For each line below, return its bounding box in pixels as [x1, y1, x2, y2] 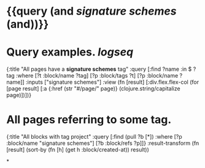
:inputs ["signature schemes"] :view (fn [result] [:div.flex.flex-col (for [25, 78, 199, 86]
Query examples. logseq [6, 45, 134, 59]
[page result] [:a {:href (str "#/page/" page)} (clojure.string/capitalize [6, 85, 180, 92]
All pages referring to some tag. [6, 113, 172, 126]
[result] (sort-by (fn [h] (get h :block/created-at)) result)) [6, 146, 149, 153]
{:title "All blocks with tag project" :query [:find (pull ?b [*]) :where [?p [6, 133, 182, 141]
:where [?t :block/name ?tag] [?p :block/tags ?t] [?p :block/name [16, 72, 179, 79]
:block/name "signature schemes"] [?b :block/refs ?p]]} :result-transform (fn [6, 139, 199, 147]
